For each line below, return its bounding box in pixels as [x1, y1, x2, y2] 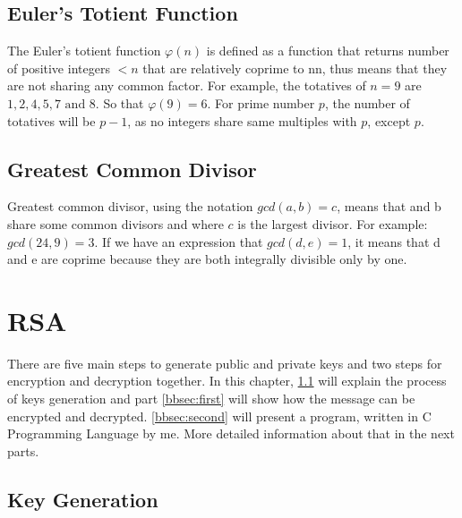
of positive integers [7, 58, 110, 77]
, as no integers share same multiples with [127, 111, 357, 130]
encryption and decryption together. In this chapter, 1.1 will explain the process [7, 371, 447, 390]
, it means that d [347, 232, 441, 251]
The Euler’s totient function [7, 41, 161, 60]
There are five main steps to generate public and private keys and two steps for [7, 353, 442, 372]
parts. [7, 441, 39, 460]
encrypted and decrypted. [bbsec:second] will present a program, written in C [7, 406, 432, 425]
